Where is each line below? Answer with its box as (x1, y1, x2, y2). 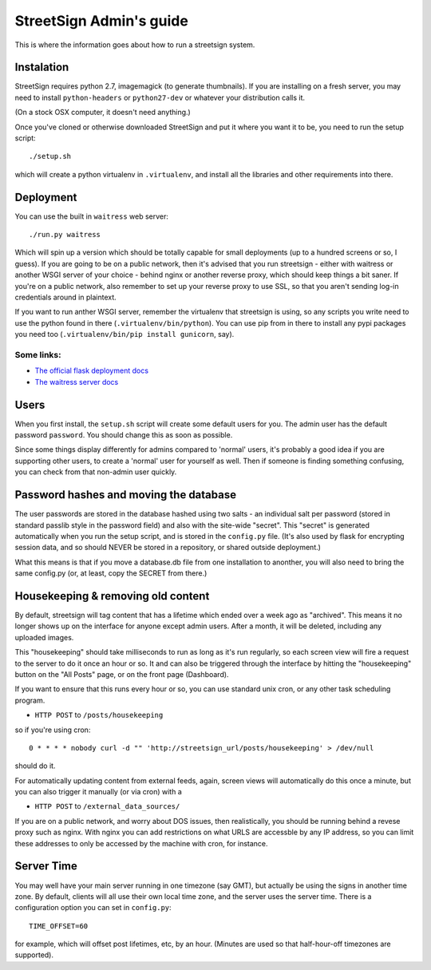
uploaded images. (14, 632, 74, 642)
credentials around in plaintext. (14, 292, 117, 303)
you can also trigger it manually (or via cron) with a (14, 787, 183, 797)
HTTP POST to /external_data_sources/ (34, 802, 180, 811)
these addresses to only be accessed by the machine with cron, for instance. (14, 838, 268, 848)
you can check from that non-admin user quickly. (14, 467, 177, 477)
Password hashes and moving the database (14, 488, 237, 502)
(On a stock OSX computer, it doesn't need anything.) (14, 108, 191, 117)
